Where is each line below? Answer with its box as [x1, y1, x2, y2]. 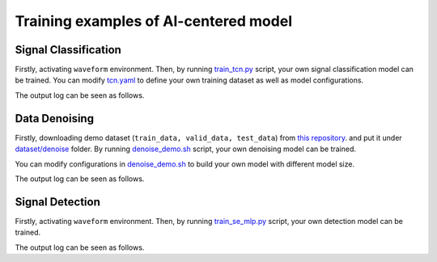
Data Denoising [15, 112, 95, 125]
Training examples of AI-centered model [15, 12, 293, 30]
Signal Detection [15, 195, 100, 209]
